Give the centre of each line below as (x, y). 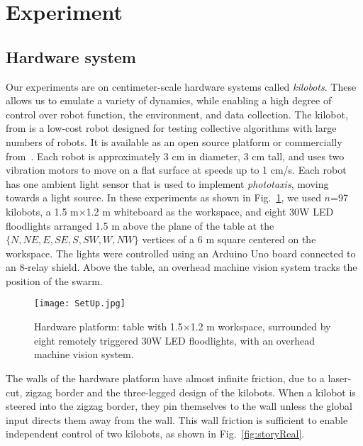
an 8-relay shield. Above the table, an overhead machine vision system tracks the (181, 267)
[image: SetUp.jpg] (80, 304)
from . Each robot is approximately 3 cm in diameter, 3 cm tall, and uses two (175, 156)
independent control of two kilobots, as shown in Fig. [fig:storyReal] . (155, 434)
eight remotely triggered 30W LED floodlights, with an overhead (174, 340)
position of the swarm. (54, 280)
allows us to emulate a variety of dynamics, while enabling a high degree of (169, 100)
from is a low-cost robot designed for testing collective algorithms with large (171, 128)
